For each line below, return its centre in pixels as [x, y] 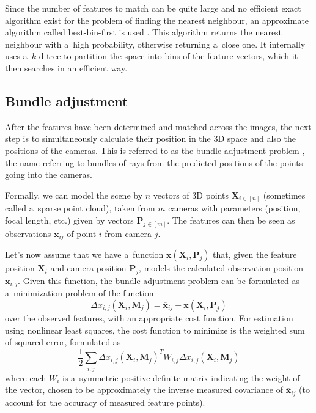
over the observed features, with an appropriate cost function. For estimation [149, 318]
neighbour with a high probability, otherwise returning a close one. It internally [155, 44]
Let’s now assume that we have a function [84, 254]
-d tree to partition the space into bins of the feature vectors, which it [167, 56]
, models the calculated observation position [221, 268]
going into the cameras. [49, 174]
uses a [16, 56]
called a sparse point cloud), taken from [80, 208]
